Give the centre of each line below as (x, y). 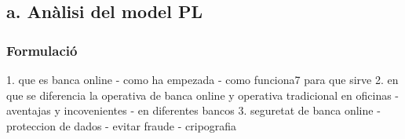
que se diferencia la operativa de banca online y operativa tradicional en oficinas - (203, 95)
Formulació (42, 50)
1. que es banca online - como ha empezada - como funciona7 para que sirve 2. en (202, 79)
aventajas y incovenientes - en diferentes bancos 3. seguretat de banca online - (193, 110)
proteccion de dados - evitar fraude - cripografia (122, 125)
